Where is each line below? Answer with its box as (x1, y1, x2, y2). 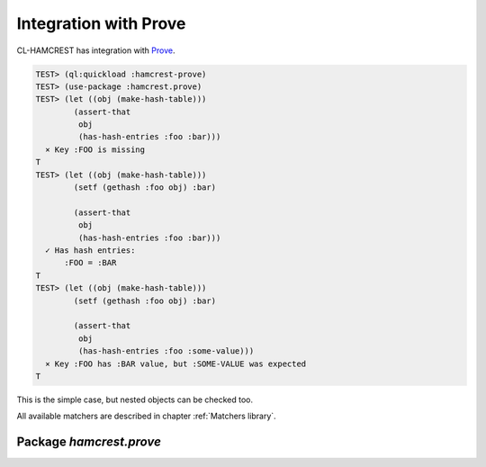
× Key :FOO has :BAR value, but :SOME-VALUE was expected (45, 358, 307, 369)
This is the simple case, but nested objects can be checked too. (16, 394, 254, 405)
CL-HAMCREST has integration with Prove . (16, 45, 175, 56)
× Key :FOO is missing (45, 144, 146, 155)
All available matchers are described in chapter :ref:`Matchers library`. (16, 410, 276, 422)
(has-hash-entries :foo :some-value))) (77, 346, 255, 356)
